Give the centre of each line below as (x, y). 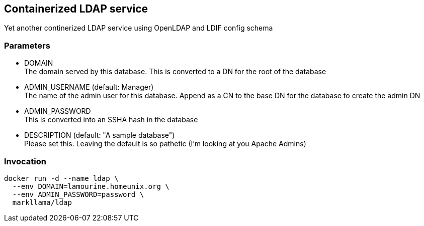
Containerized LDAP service (76, 9)
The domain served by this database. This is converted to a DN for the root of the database (175, 72)
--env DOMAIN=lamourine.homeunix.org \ (91, 186)
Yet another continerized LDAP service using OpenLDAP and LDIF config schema (139, 28)
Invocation (25, 161)
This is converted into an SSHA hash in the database (111, 120)
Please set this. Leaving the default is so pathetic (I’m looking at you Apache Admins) (165, 144)
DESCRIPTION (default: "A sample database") (100, 135)
